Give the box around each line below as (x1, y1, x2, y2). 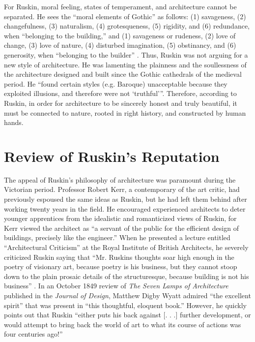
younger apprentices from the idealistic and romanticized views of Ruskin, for (4, 213, 237, 223)
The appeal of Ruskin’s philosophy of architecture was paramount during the (4, 174, 236, 185)
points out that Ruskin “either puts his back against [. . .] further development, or (4, 310, 251, 320)
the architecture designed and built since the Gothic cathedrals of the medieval (4, 69, 242, 79)
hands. (4, 117, 24, 127)
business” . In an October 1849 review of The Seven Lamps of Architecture (4, 280, 228, 291)
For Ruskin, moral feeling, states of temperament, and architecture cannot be (4, 1, 237, 11)
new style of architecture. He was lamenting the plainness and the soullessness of (4, 59, 247, 69)
